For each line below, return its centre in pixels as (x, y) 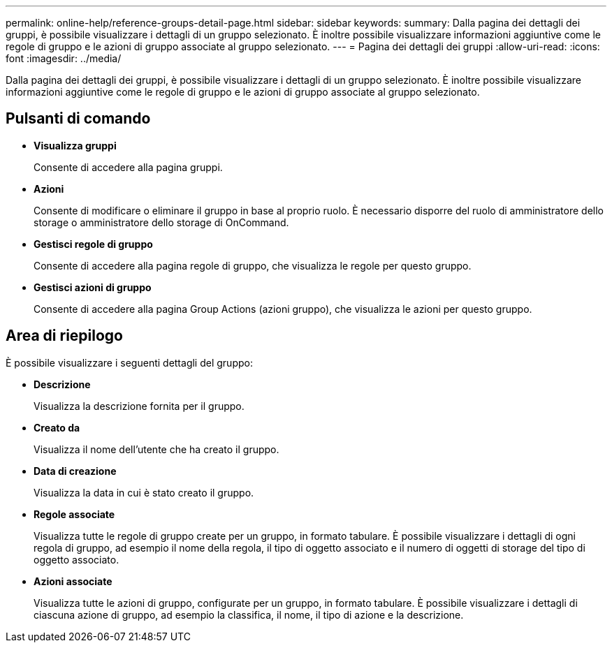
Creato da (57, 427)
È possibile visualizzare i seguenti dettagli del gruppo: (129, 362)
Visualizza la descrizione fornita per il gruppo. (139, 406)
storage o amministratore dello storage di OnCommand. (161, 222)
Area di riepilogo (64, 336)
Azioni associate (73, 581)
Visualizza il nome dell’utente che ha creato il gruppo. (156, 449)
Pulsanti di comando (78, 119)
